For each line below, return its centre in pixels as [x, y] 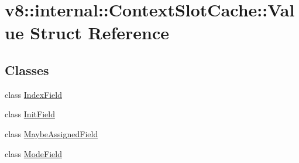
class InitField [30, 114]
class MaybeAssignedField [51, 133]
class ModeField [33, 153]
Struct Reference [99, 33]
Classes [27, 69]
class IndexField [33, 94]
